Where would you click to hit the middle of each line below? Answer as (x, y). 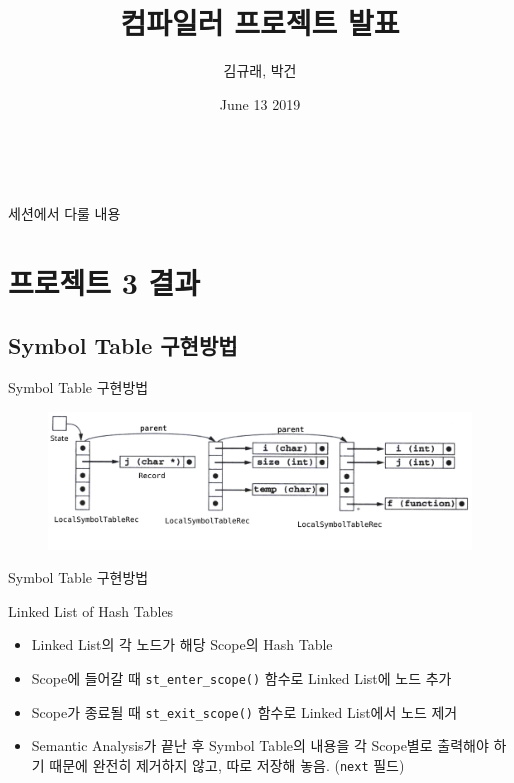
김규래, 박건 (260, 70)
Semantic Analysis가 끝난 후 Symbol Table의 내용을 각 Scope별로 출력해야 (260, 745)
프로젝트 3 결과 (104, 281)
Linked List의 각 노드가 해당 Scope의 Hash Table (182, 644)
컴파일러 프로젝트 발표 (260, 22)
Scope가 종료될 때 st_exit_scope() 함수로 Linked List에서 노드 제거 (244, 711)
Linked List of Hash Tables (91, 610)
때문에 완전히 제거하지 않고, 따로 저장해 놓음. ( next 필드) (227, 764)
